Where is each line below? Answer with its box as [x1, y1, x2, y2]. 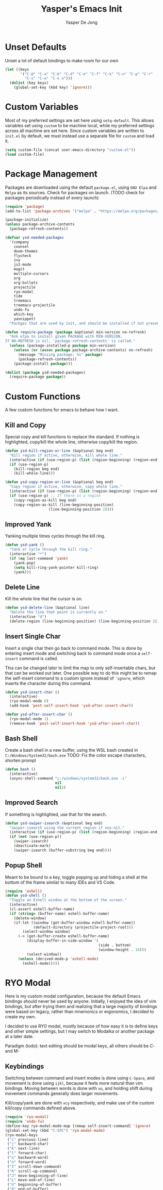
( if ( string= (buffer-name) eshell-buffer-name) [9, 911, 110, 916]
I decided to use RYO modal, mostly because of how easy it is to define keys [5, 1023, 158, 1029]
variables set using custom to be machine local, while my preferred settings [5, 123, 155, 128]
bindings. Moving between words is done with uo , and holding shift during [5, 1086, 153, 1091]
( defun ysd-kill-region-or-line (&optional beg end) [5, 448, 114, 453]
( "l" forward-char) [7, 1151, 47, 1156]
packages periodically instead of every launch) [5, 195, 99, 200]
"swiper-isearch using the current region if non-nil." [9, 825, 125, 830]
